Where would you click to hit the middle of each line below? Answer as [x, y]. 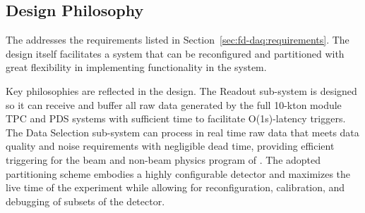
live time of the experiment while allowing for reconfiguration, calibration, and [175, 187]
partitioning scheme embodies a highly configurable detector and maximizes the [178, 173]
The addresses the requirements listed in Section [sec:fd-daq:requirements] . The [178, 40]
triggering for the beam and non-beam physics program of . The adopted [163, 159]
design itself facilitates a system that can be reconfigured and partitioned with [175, 53]
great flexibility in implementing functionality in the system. [136, 67]
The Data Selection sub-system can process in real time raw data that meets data [182, 132]
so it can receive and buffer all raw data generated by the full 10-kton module [174, 104]
